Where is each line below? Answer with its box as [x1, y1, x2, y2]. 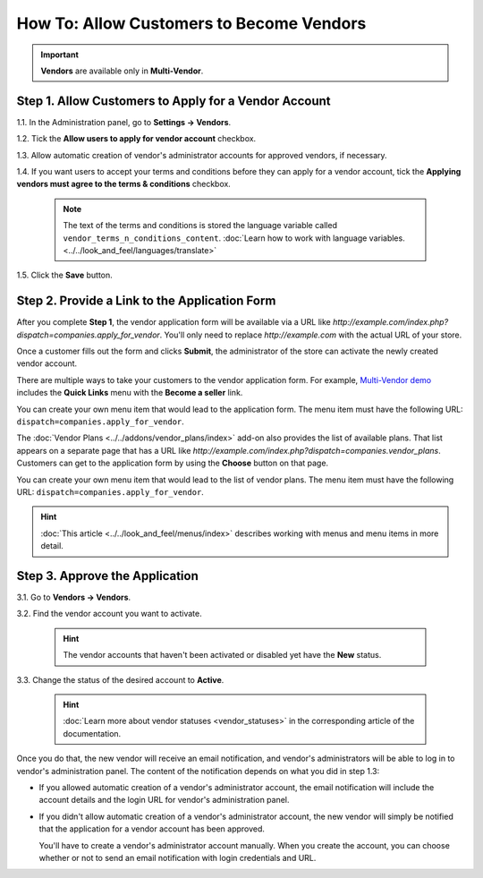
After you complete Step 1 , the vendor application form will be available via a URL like [16, 317, 331, 328]
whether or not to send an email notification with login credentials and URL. [38, 852, 317, 863]
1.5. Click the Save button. [16, 269, 114, 281]
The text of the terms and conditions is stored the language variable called [63, 220, 337, 231]
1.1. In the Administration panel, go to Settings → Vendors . [16, 116, 232, 127]
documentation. [63, 728, 122, 738]
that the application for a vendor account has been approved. [38, 823, 266, 834]
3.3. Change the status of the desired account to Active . [16, 674, 225, 685]
